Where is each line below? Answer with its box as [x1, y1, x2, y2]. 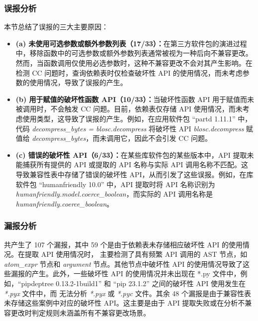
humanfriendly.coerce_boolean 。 [15, 198, 114, 209]
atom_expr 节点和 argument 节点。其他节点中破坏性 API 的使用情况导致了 [4, 258, 243, 269]
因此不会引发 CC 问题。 [134, 133, 212, 143]
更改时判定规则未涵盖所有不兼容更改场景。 [10, 307, 150, 318]
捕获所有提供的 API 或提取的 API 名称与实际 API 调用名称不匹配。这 [22, 159, 249, 170]
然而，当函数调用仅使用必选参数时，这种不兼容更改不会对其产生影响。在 [15, 58, 253, 68]
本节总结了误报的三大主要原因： [4, 21, 108, 32]
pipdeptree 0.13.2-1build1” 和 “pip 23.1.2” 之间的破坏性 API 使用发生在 [21, 278, 246, 288]
